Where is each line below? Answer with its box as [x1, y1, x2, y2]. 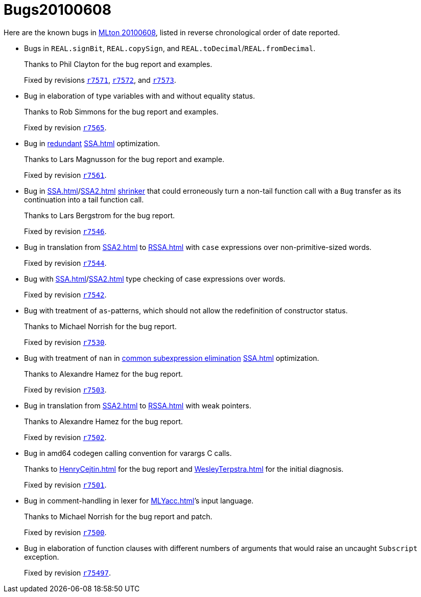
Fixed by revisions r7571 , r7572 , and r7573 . [24, 75, 176, 84]
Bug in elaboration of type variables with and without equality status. [24, 91, 255, 100]
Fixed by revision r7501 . [24, 480, 107, 489]
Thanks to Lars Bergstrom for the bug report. [24, 211, 175, 220]
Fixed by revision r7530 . [24, 337, 107, 347]
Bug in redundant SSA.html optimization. [24, 139, 160, 148]
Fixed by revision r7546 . [24, 226, 107, 236]
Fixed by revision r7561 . [24, 170, 107, 179]
